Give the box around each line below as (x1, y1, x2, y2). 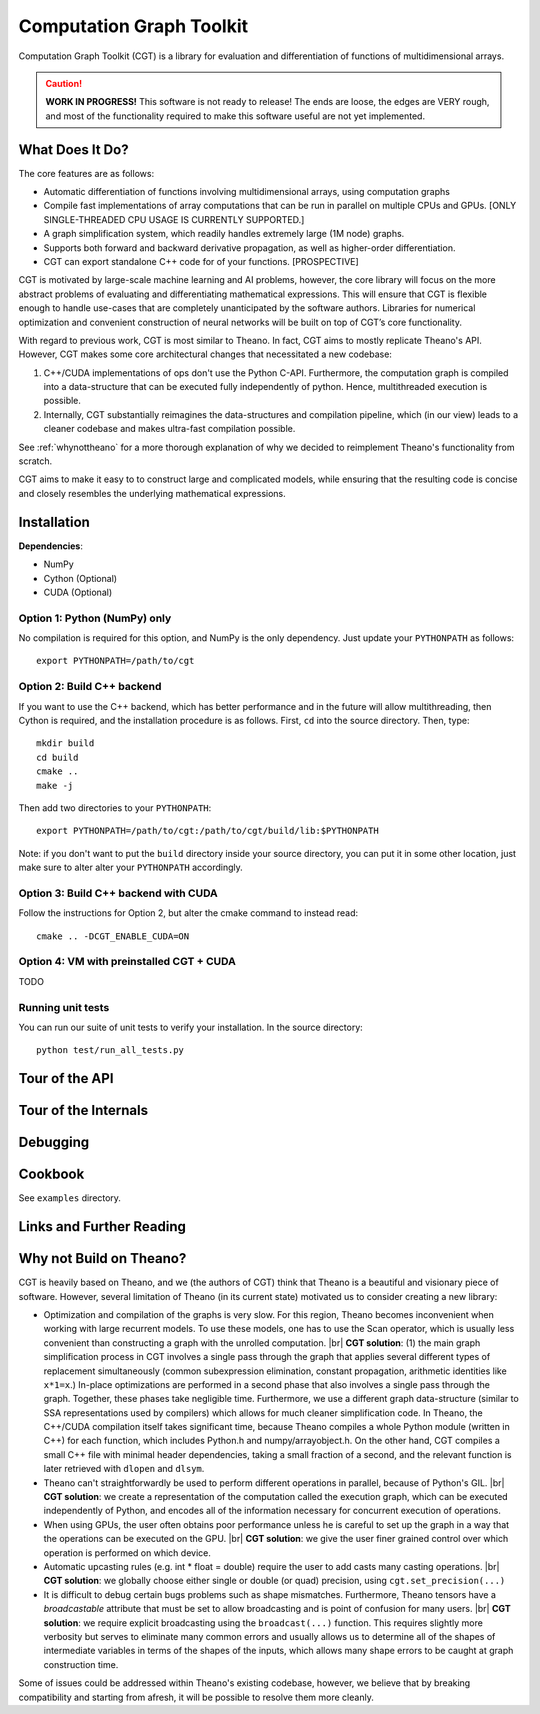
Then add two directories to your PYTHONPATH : (18, 801, 212, 814)
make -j (36, 780, 74, 791)
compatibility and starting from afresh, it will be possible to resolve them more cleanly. (18, 1691, 374, 1703)
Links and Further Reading (18, 1218, 187, 1235)
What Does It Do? (18, 141, 129, 158)
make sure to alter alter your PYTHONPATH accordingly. (18, 861, 244, 874)
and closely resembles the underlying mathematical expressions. (18, 487, 287, 499)
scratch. (18, 455, 53, 467)
